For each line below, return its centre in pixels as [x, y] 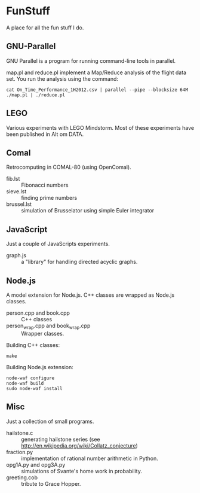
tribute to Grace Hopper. [51, 483]
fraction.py [20, 452]
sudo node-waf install [34, 388]
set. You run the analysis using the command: [62, 78]
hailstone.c [20, 433]
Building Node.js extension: [40, 367]
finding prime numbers [49, 198]
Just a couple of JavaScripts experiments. [58, 244]
